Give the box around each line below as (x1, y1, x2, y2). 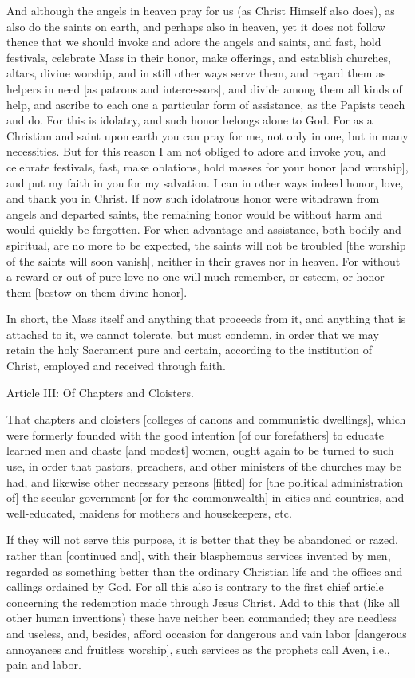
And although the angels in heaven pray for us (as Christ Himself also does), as (6, 2, 395, 18)
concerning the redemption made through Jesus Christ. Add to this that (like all (6, 593, 401, 610)
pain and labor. (6, 656, 81, 673)
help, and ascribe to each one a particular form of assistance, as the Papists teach (6, 96, 405, 112)
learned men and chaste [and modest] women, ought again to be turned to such (6, 442, 394, 459)
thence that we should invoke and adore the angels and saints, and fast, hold (6, 34, 381, 50)
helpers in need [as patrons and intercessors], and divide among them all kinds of (6, 80, 402, 97)
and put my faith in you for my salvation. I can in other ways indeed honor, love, (6, 174, 404, 191)
